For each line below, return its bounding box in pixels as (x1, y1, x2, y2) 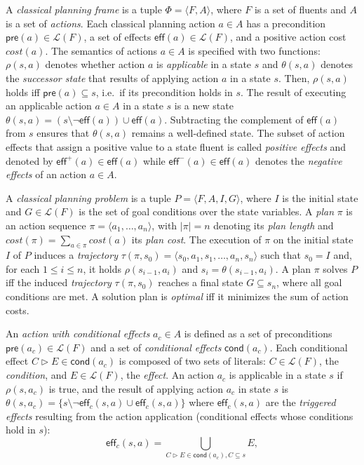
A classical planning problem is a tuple (6, 190, 171, 205)
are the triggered (265, 395, 336, 410)
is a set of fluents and (254, 2, 346, 16)
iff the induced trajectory (6, 275, 112, 290)
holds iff (6, 84, 40, 99)
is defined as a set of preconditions (184, 326, 332, 341)
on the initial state (273, 231, 353, 246)
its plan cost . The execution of (131, 231, 262, 246)
